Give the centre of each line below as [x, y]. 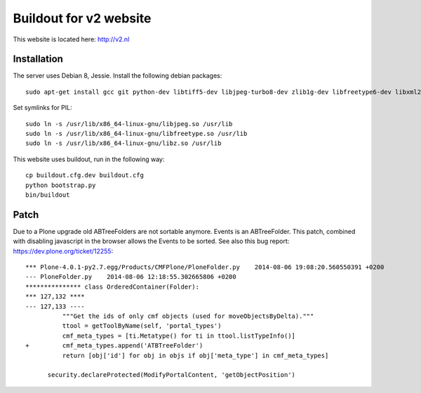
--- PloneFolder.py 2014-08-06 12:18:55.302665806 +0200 [131, 277]
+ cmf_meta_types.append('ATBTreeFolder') [114, 346]
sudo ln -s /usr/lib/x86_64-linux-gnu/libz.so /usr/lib [123, 143]
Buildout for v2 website [82, 18]
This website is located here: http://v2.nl [71, 39]
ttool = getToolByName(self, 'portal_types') [142, 326]
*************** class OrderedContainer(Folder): [113, 287]
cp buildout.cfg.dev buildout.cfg [85, 175]
